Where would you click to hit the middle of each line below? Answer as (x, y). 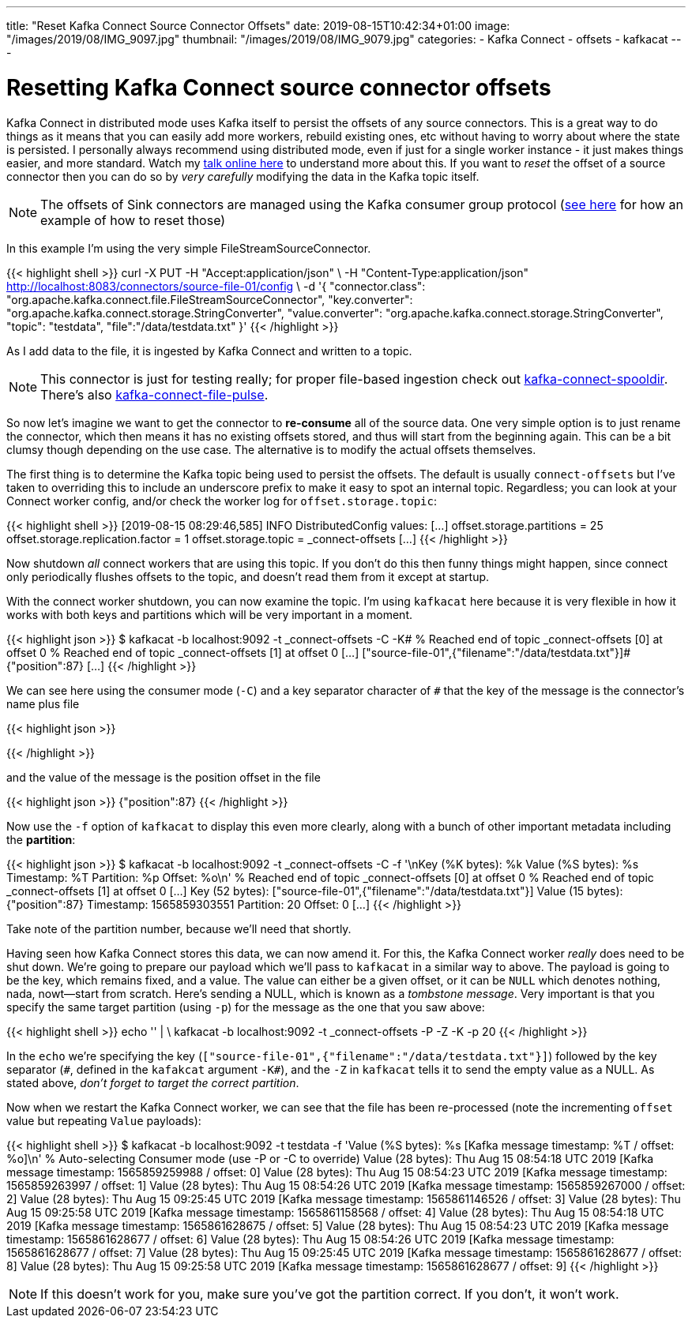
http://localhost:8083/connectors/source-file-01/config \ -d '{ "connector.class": (216, 286)
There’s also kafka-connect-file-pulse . (154, 394)
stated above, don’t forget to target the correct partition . (153, 1082)
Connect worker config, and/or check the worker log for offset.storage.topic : (222, 501)
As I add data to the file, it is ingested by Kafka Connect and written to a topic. (209, 351)
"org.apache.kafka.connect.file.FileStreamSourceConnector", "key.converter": (210, 299)
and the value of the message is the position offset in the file (164, 777)
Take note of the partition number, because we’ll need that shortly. (179, 928)
